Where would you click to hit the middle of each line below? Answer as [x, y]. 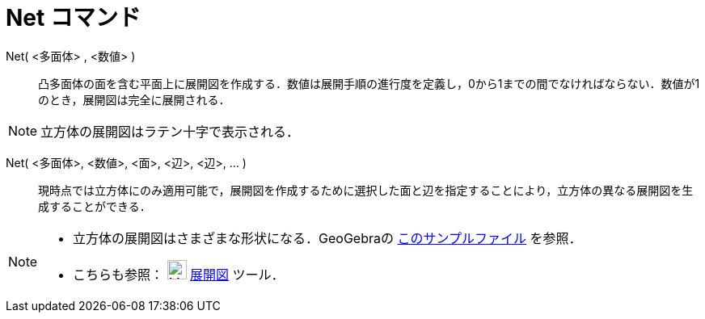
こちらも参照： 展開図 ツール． [179, 274]
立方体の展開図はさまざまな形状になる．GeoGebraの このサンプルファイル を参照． [327, 238]
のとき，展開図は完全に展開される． [134, 99]
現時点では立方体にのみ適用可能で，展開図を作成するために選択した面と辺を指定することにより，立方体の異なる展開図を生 [366, 190]
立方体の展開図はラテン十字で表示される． [170, 131]
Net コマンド [73, 18]
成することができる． [95, 206]
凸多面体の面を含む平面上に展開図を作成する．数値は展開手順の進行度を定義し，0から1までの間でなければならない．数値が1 [369, 83]
